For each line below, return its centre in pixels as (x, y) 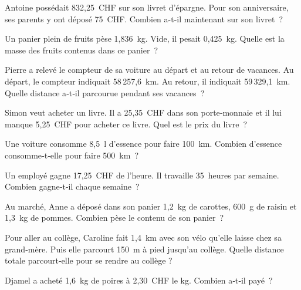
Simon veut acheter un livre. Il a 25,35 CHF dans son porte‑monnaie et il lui (143, 112)
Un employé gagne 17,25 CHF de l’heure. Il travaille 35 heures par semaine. (142, 175)
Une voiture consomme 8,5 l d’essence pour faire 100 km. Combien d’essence (143, 144)
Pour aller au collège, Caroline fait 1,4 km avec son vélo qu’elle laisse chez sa (143, 237)
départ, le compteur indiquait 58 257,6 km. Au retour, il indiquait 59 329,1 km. (148, 81)
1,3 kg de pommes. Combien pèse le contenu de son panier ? (114, 217)
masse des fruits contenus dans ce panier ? (82, 50)
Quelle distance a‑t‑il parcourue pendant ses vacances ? (105, 92)
